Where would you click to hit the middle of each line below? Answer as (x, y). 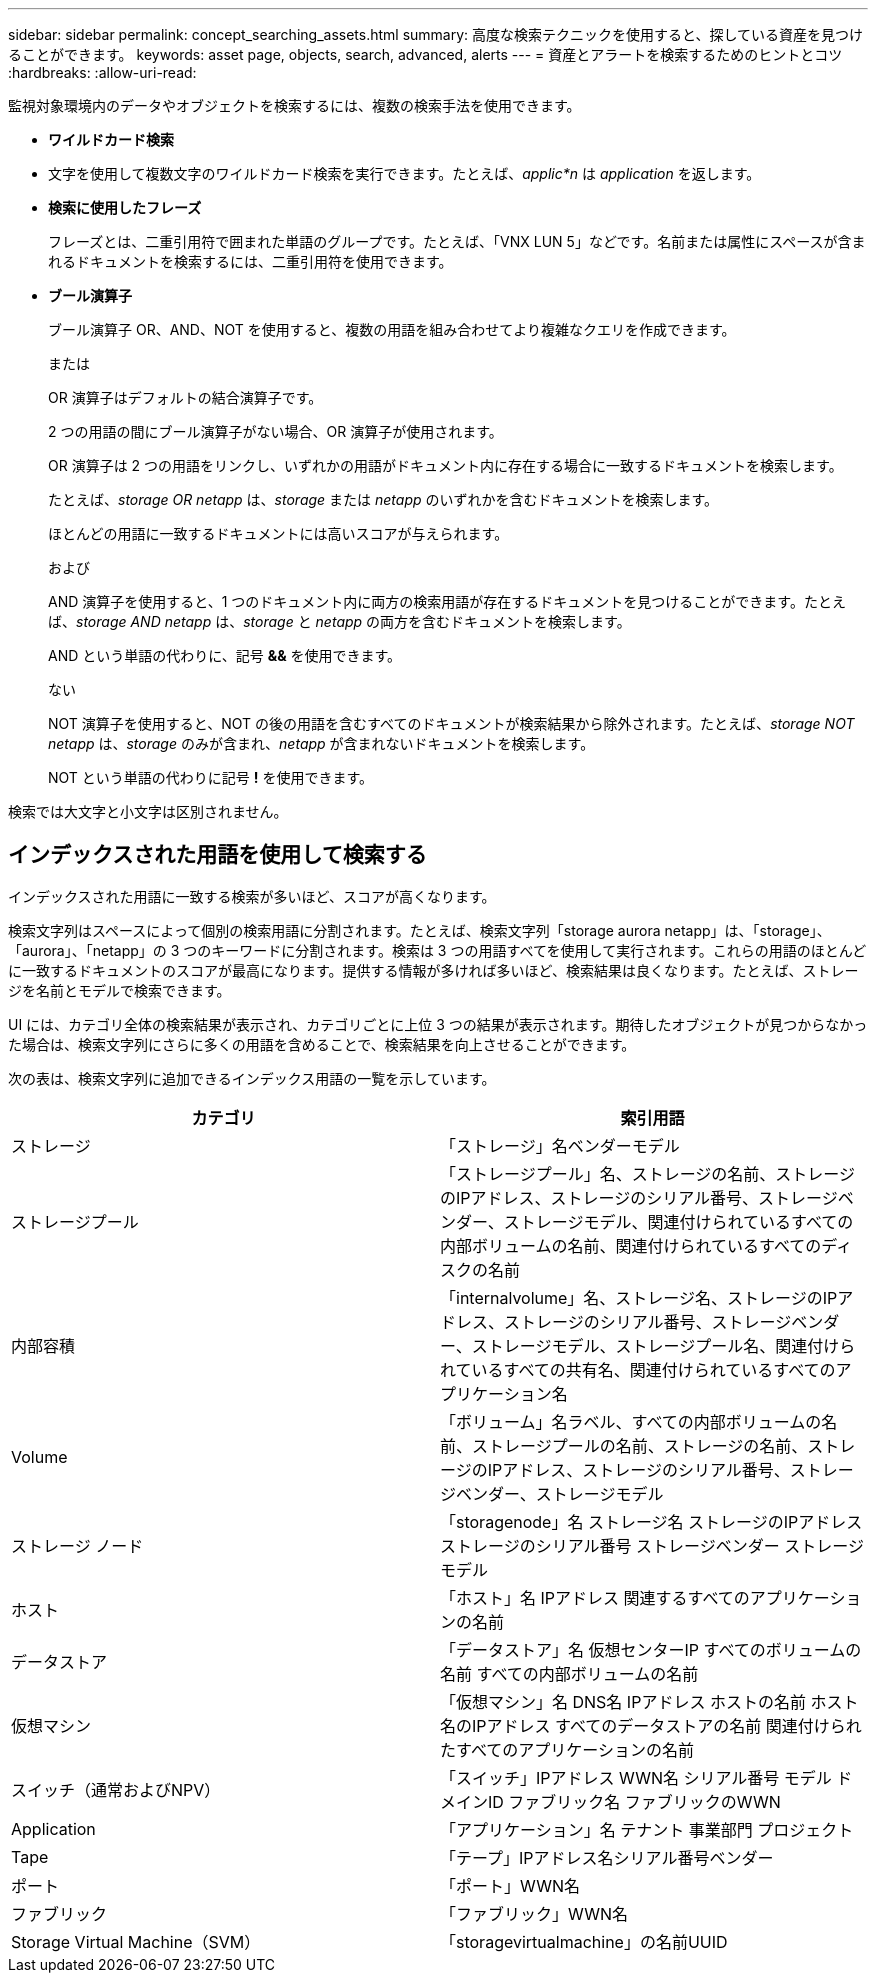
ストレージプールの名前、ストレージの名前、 (640, 1445)
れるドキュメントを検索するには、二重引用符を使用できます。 (250, 261)
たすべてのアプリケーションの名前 (567, 1749)
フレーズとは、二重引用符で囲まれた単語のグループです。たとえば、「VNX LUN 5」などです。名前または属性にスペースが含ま (457, 241)
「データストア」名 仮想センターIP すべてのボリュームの (651, 1649)
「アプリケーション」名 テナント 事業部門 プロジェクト (647, 1829)
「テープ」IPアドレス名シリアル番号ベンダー (607, 1857)
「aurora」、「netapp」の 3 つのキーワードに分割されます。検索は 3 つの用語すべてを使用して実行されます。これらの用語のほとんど (437, 950)
